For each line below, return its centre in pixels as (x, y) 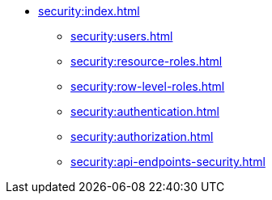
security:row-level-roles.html (148, 86)
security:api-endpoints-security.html (168, 162)
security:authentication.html (145, 111)
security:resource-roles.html (147, 61)
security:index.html (89, 11)
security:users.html (122, 36)
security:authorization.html (142, 136)
